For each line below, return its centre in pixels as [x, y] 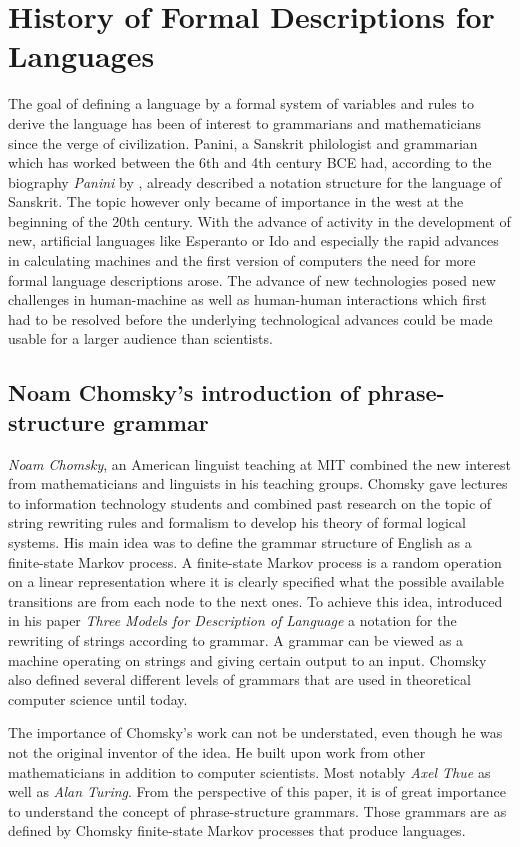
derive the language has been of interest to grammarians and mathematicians [244, 122]
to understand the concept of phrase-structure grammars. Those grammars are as [257, 810]
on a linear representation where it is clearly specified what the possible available [256, 581]
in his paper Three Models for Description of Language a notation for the [232, 620]
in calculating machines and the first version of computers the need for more [242, 260]
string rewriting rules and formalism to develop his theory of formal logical [237, 522]
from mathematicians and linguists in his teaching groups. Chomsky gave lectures [258, 483]
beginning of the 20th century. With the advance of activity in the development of [259, 220]
